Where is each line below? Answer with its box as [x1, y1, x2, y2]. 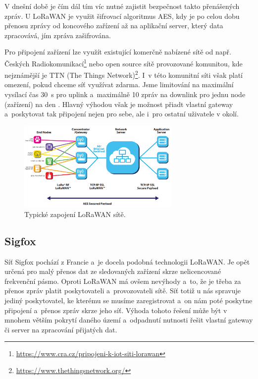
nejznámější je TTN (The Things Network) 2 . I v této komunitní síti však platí [4, 68, 243, 80]
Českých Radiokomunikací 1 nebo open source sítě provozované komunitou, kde [4, 56, 243, 68]
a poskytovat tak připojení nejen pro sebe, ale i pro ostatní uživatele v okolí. [4, 108, 239, 119]
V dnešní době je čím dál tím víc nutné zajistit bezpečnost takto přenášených [4, 1, 240, 11]
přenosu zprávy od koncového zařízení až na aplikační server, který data [4, 20, 223, 31]
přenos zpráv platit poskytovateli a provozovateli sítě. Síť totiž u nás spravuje [4, 285, 241, 296]
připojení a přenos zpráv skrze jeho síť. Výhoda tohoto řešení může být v [4, 305, 227, 315]
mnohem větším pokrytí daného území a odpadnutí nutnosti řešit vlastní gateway [4, 315, 253, 325]
